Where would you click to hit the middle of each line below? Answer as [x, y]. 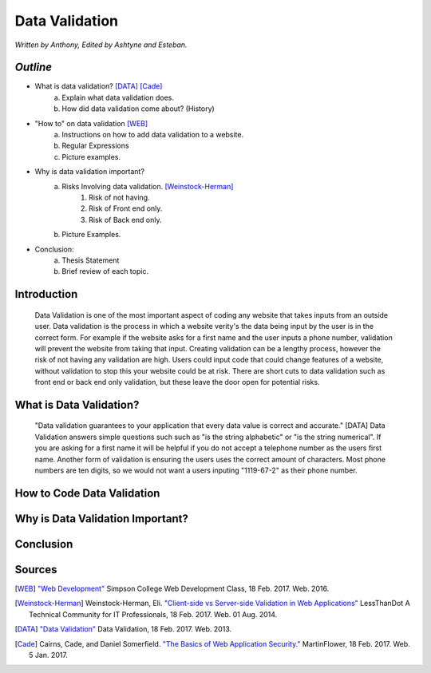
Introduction [46, 294]
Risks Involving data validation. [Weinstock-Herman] [148, 186]
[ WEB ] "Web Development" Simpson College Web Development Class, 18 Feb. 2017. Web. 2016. [172, 588]
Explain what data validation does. [118, 97]
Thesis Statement [91, 260]
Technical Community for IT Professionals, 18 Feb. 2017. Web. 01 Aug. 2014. [153, 614]
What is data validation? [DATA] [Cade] [99, 86]
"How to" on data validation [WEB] [91, 123]
